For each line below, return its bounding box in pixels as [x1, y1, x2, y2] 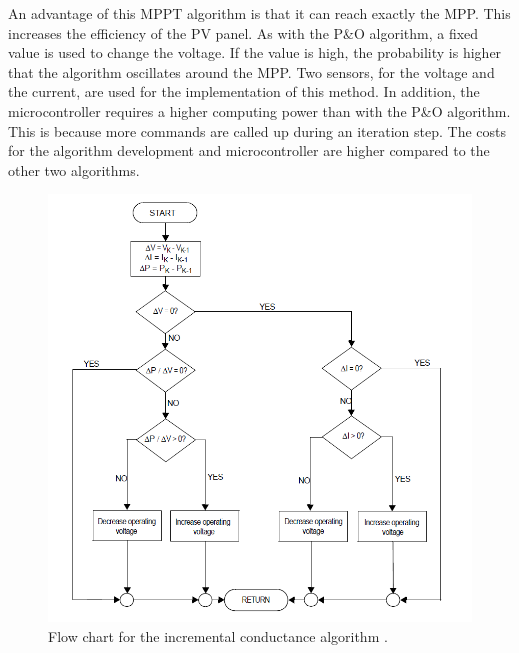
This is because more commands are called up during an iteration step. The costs [8, 120, 507, 141]
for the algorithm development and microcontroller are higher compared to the [8, 140, 490, 161]
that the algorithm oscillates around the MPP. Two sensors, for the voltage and [8, 61, 495, 82]
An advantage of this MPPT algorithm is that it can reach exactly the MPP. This [8, 3, 511, 23]
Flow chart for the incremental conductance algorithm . [48, 626, 388, 646]
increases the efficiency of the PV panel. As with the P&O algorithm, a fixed [8, 22, 479, 43]
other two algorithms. [8, 159, 140, 180]
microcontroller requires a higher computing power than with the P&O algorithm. [8, 100, 511, 121]
